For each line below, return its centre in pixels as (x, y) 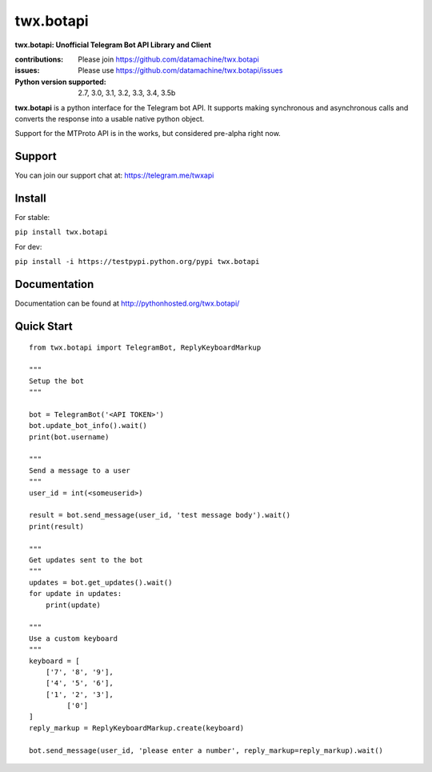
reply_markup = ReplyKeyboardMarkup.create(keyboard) (136, 728)
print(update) (73, 605)
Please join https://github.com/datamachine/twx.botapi (168, 59)
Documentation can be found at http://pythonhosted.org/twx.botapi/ (127, 303)
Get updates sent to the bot (86, 560)
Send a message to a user (80, 470)
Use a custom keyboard (74, 638)
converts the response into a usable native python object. (110, 118)
